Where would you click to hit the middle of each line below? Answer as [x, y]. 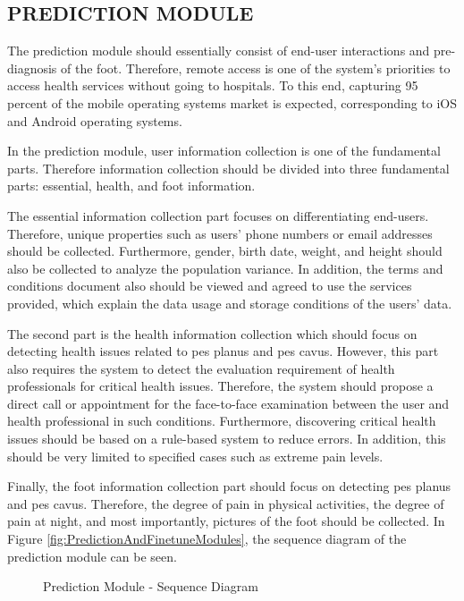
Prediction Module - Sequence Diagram [151, 586]
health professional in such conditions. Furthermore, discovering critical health [222, 421]
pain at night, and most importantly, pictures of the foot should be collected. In [226, 521]
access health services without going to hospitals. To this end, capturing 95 [213, 85]
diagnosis [32, 68]
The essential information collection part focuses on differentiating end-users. [218, 215]
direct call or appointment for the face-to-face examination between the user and [228, 403]
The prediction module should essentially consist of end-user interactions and [219, 51]
